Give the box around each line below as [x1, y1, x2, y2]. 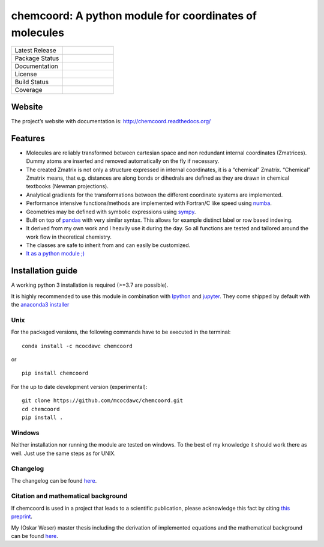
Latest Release [14, 46, 56, 55]
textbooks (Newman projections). [26, 183, 109, 190]
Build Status [14, 78, 49, 87]
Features [11, 133, 45, 144]
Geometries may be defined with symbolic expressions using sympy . [26, 208, 196, 215]
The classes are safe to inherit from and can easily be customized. [26, 242, 191, 249]
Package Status [14, 54, 59, 63]
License [14, 70, 37, 78]
